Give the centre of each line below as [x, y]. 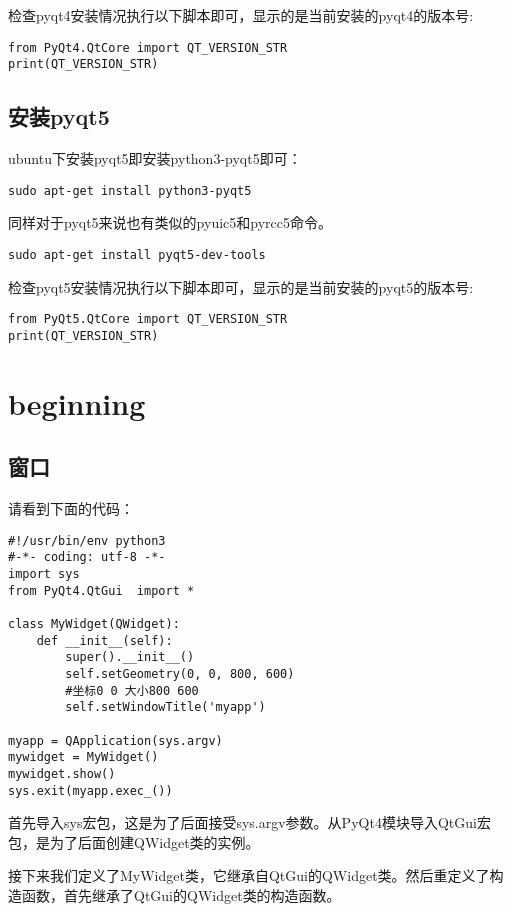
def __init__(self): [104, 640]
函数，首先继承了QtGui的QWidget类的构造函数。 [181, 894]
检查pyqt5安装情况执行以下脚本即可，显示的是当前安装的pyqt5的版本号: [241, 286]
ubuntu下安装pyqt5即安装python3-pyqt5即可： [155, 158]
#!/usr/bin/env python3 [87, 540]
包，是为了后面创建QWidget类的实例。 [134, 841]
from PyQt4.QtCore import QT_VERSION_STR [148, 47]
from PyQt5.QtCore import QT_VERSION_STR [148, 319]
